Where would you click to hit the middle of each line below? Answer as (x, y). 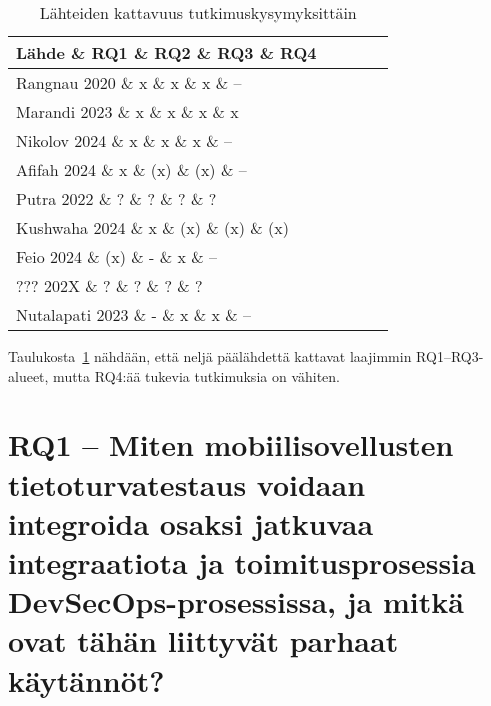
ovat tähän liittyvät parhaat (203, 640)
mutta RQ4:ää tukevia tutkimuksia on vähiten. (197, 375)
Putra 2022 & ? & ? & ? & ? (116, 198)
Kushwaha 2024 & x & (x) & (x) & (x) (152, 227)
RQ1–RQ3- (450, 356)
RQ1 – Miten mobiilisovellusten (231, 444)
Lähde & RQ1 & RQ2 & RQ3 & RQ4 (166, 52)
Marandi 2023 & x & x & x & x (127, 111)
